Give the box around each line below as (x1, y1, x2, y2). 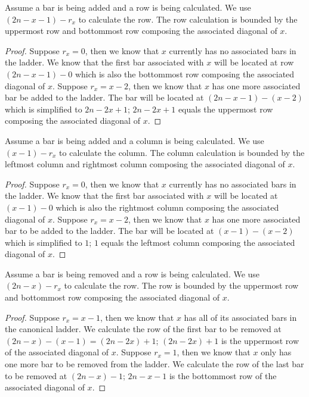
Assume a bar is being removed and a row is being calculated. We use (5, 267, 260, 280)
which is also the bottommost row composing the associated (75, 67, 295, 80)
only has (261, 346, 292, 358)
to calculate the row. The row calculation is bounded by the (78, 12, 298, 25)
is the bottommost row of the (169, 369, 277, 382)
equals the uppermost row (178, 102, 273, 115)
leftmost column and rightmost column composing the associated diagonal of (5, 158, 285, 170)
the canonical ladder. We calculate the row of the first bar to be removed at (5, 323, 282, 335)
